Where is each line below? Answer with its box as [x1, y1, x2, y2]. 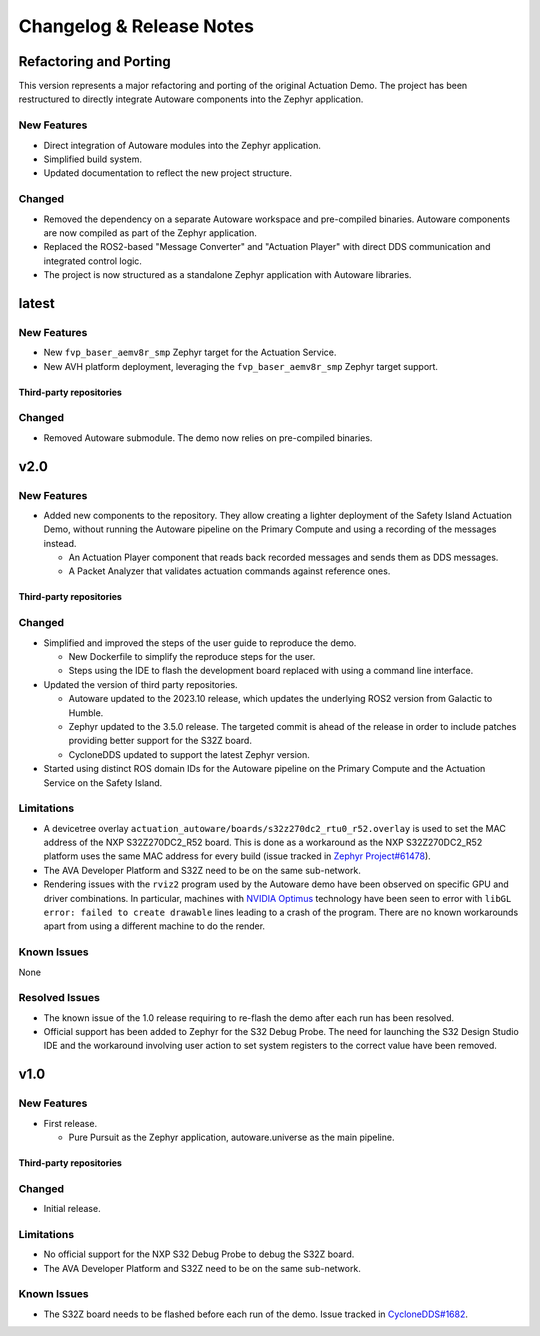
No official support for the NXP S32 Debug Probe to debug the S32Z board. [43, 1248, 355, 1260]
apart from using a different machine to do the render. [43, 920, 265, 932]
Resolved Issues [18, 991, 100, 1005]
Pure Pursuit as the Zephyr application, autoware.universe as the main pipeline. [68, 1131, 395, 1144]
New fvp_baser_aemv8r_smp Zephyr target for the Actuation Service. [43, 346, 337, 359]
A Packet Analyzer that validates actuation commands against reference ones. [68, 565, 391, 577]
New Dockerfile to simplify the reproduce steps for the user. [68, 651, 316, 663]
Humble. [68, 706, 104, 719]
